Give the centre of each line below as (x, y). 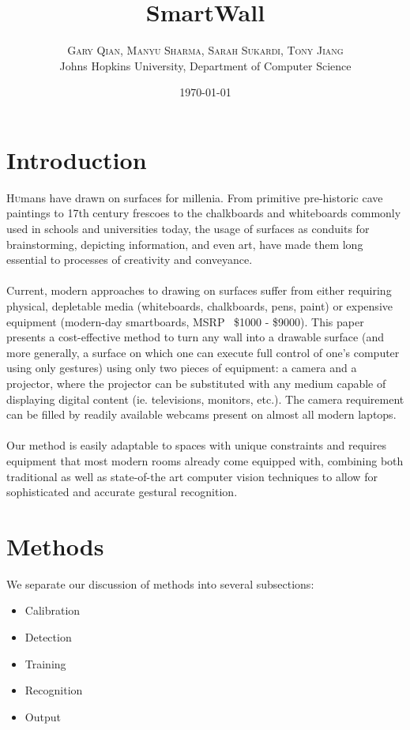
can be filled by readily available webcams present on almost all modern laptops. (201, 414)
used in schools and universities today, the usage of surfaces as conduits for (188, 229)
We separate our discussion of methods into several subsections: (160, 583)
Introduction (77, 159)
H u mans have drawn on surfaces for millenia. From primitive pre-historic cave (195, 197)
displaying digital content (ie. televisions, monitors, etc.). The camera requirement (205, 399)
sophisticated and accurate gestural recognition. (122, 492)
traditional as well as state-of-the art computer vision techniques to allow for (192, 476)
